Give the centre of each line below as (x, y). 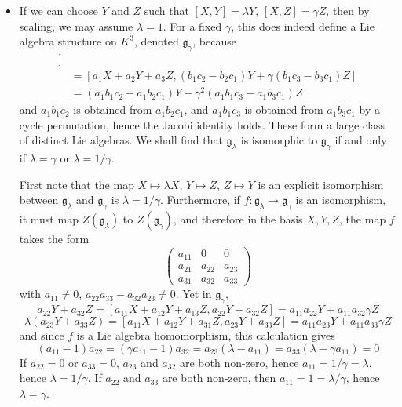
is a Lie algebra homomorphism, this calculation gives (206, 335)
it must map (49, 219)
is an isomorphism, (341, 200)
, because (214, 41)
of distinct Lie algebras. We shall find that (121, 140)
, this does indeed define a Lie (303, 25)
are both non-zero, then (219, 378)
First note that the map (77, 184)
